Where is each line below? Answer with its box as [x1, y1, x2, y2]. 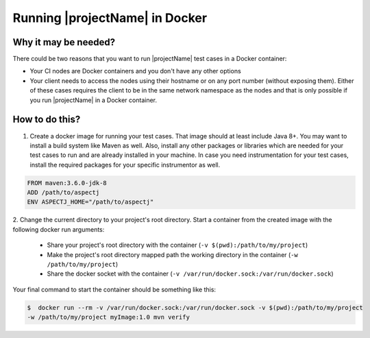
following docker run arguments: [12, 225, 105, 233]
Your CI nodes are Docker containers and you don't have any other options [29, 67, 241, 75]
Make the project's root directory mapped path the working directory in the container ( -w [47, 250, 298, 258]
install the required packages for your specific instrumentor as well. [29, 160, 221, 169]
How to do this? [12, 114, 81, 125]
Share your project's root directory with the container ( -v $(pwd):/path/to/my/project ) [47, 241, 308, 250]
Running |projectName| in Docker [12, 10, 208, 25]
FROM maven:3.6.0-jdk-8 [27, 179, 108, 186]
